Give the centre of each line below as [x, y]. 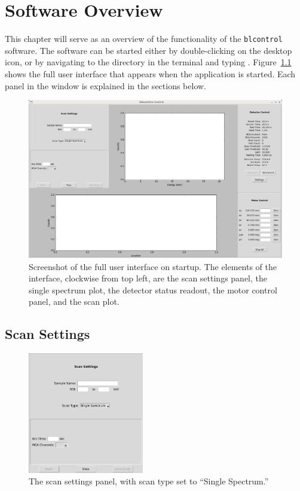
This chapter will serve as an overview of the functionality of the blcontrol [144, 39]
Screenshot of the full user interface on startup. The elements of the [153, 266]
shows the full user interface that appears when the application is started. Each [150, 73]
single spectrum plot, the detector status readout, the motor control [153, 290]
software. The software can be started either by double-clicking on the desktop [149, 50]
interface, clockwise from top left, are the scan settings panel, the [148, 278]
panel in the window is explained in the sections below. [106, 85]
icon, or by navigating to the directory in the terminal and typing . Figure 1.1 [148, 62]
